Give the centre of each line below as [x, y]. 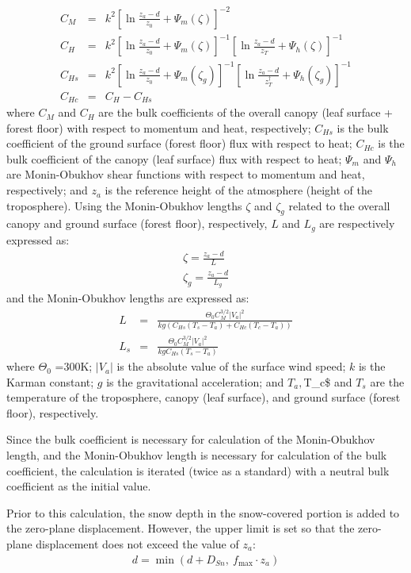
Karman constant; [50, 381]
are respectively [357, 223]
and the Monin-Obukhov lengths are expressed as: [128, 298]
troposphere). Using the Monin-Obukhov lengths [124, 205]
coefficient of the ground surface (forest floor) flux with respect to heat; [179, 143]
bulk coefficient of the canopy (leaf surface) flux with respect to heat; [174, 158]
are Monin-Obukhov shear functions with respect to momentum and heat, [186, 174]
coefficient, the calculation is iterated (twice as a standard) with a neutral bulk [198, 470]
